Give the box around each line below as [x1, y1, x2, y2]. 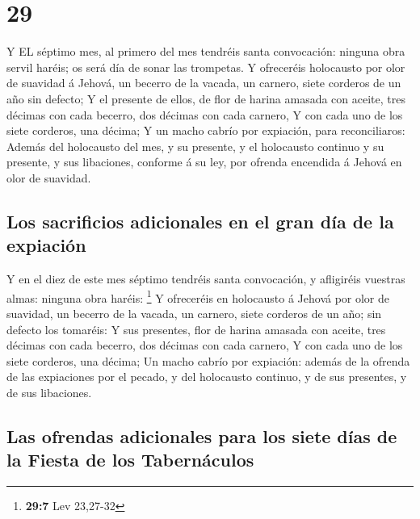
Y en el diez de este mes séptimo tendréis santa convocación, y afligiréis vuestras [6, 270, 405, 287]
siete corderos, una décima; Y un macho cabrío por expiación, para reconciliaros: [6, 122, 405, 139]
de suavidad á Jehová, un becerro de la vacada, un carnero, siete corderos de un [6, 74, 401, 91]
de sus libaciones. [6, 383, 92, 400]
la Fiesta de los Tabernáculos [6, 447, 254, 472]
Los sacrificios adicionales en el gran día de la [6, 208, 394, 233]
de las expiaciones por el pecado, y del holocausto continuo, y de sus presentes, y [6, 368, 407, 385]
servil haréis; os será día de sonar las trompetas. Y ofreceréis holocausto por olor [6, 58, 405, 75]
